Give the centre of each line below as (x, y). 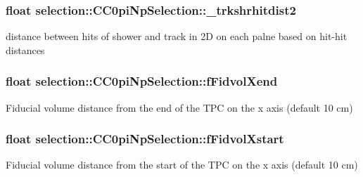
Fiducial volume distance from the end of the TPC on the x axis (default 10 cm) (179, 107)
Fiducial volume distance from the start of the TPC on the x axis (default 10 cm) (182, 165)
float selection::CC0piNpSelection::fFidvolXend (142, 81)
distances (25, 50)
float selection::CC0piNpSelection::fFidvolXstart (145, 139)
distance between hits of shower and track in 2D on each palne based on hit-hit (177, 36)
